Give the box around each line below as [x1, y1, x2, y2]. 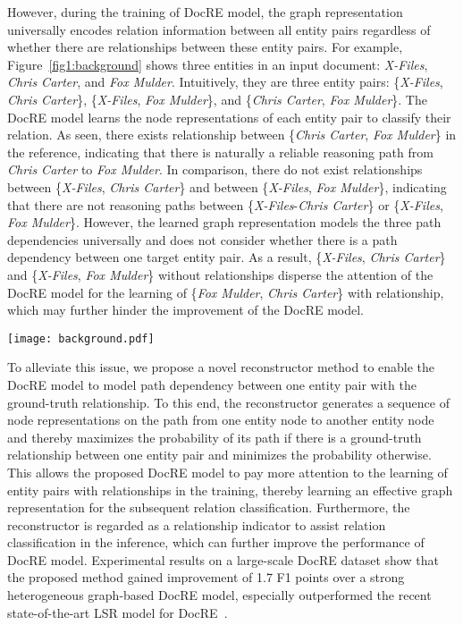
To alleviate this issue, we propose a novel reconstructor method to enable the [7, 358, 435, 376]
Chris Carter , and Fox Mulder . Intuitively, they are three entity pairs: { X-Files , [7, 72, 443, 91]
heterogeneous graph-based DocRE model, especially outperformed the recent [7, 586, 432, 604]
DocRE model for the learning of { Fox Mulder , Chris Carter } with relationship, [7, 283, 444, 301]
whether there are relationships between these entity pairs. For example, [7, 38, 403, 56]
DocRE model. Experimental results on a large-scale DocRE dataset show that [7, 550, 439, 569]
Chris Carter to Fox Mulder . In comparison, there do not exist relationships [7, 160, 423, 179]
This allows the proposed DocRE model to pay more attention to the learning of [7, 462, 448, 481]
